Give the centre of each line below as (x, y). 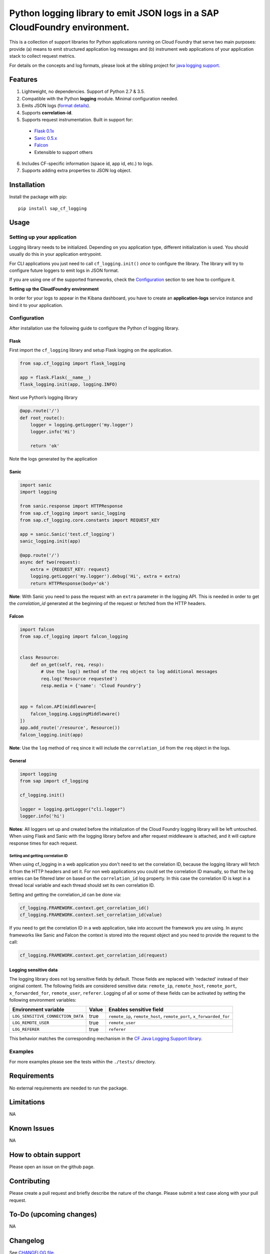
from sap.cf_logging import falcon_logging (74, 637)
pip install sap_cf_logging (52, 208)
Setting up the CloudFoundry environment (54, 289)
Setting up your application (43, 237)
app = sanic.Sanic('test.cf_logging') (67, 534)
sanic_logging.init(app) (50, 541)
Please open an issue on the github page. (52, 1167)
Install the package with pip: (38, 197)
